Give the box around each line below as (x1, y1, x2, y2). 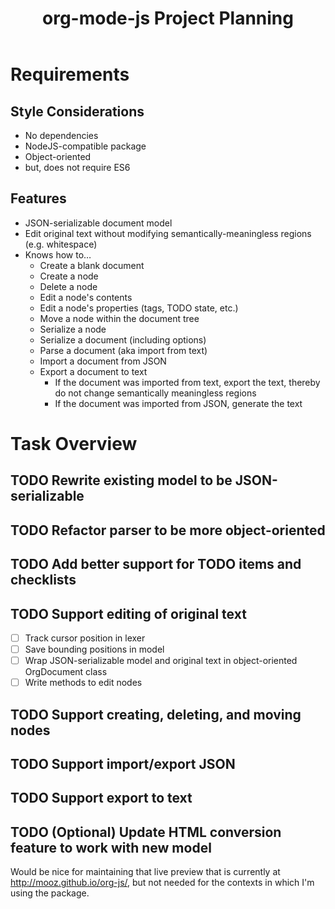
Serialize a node (39, 323, 107, 335)
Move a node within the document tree (39, 312, 200, 324)
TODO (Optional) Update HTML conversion (10, 823, 282, 841)
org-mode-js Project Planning (42, 7, 294, 30)
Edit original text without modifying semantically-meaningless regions (24, 227, 312, 239)
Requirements (10, 63, 130, 86)
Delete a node (39, 280, 98, 292)
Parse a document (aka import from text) (39, 344, 208, 356)
